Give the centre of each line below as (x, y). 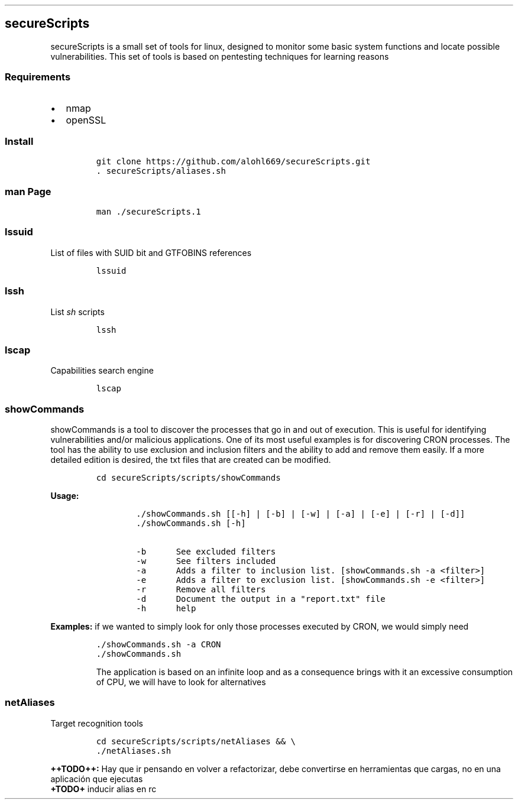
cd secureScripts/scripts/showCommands (188, 478)
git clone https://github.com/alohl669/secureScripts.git (233, 162)
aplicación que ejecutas (97, 779)
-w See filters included (206, 561)
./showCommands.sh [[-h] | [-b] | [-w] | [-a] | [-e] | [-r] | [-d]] (301, 514)
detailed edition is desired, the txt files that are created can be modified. (191, 460)
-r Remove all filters (201, 590)
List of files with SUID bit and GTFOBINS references (151, 252)
